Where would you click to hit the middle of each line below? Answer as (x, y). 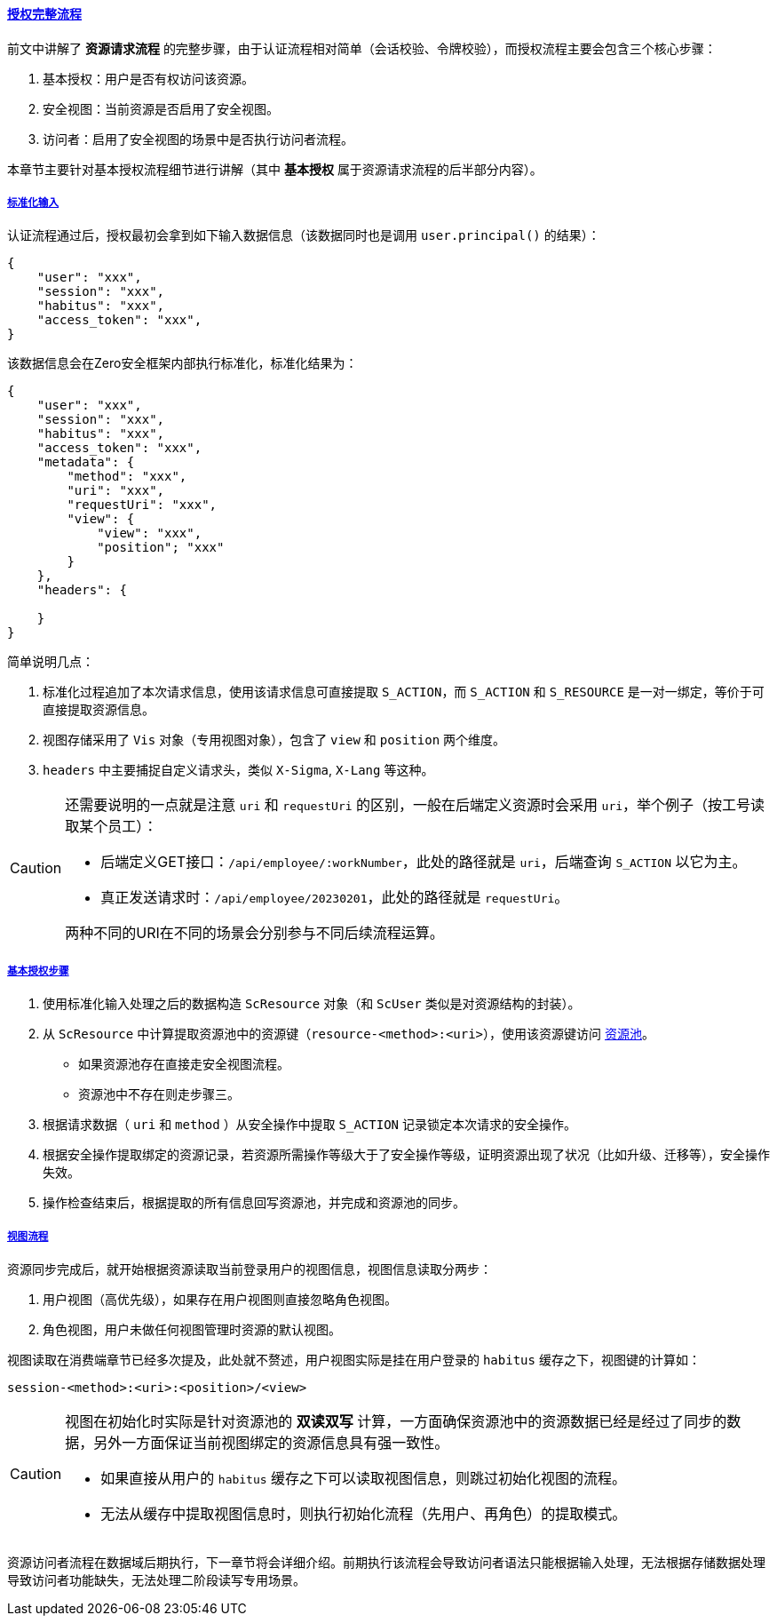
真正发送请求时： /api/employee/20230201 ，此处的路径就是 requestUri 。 (335, 898)
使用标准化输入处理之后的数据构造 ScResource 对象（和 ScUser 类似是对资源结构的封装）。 (312, 1004)
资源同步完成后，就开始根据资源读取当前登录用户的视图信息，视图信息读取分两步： (250, 1269)
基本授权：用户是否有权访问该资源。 (148, 78)
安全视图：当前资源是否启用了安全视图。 (161, 108)
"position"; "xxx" (161, 548)
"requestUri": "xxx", (142, 505)
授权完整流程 (44, 14)
